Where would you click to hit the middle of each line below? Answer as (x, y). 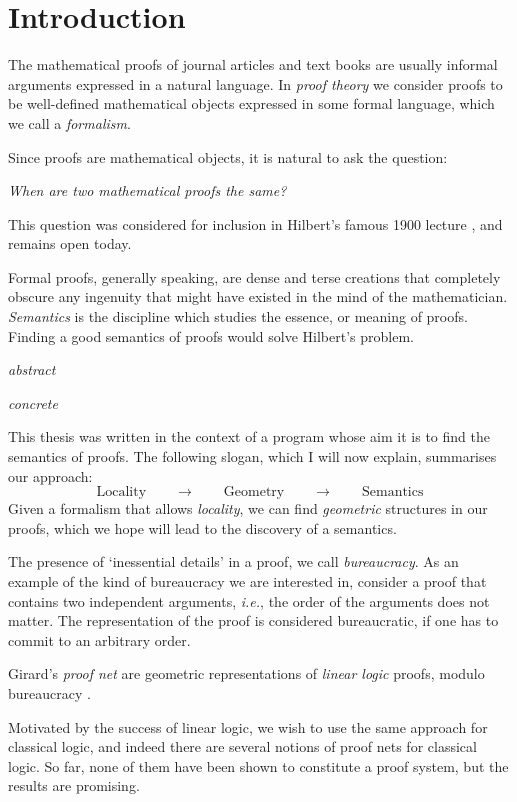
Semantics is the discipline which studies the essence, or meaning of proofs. (238, 316)
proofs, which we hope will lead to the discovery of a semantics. (202, 527)
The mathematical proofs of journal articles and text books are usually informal (253, 64)
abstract (32, 369)
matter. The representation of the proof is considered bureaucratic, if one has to (253, 620)
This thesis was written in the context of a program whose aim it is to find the (249, 436)
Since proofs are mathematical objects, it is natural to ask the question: (228, 156)
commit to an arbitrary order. (99, 639)
